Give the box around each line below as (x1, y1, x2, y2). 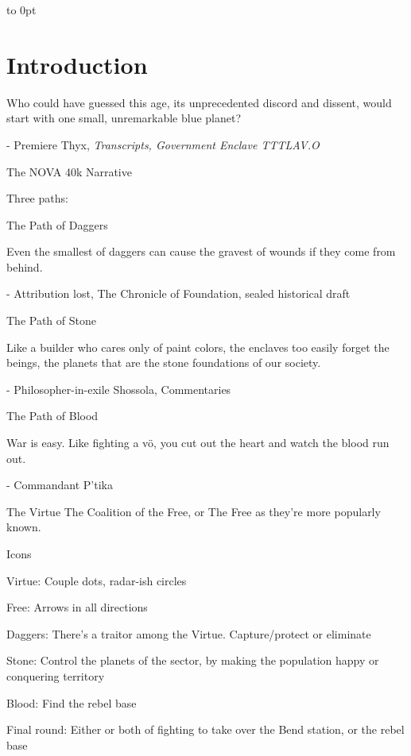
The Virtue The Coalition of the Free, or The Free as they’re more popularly (6, 503, 381, 519)
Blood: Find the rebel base (6, 694, 137, 711)
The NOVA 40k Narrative (6, 163, 132, 179)
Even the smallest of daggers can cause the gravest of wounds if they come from (6, 243, 396, 260)
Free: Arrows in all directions (6, 599, 148, 615)
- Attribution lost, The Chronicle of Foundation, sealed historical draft (6, 285, 351, 302)
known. (6, 519, 41, 535)
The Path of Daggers (6, 216, 108, 233)
